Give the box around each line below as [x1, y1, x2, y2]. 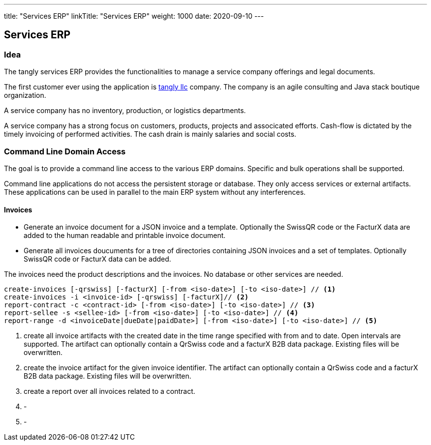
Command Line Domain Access [4, 146, 126, 156]
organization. [4, 91, 46, 100]
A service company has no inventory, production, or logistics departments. [4, 106, 246, 115]
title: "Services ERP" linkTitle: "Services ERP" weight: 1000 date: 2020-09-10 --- [4, 12, 264, 20]
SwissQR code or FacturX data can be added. [24, 255, 171, 264]
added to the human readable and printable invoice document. [24, 231, 226, 240]
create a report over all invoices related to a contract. [24, 387, 195, 396]
